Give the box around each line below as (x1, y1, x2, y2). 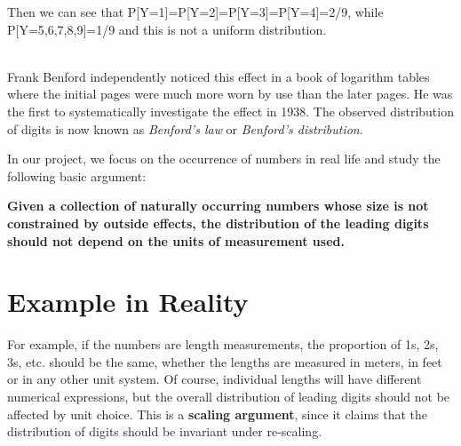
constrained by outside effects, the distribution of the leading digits (7, 213, 429, 232)
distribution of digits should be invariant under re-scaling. (7, 422, 322, 441)
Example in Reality (7, 283, 249, 320)
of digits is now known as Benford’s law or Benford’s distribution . (7, 119, 363, 138)
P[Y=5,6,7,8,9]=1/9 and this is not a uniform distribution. (7, 20, 327, 38)
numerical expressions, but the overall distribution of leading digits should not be (7, 387, 450, 406)
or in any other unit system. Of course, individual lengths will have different (7, 370, 422, 388)
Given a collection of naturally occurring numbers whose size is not (7, 196, 429, 215)
